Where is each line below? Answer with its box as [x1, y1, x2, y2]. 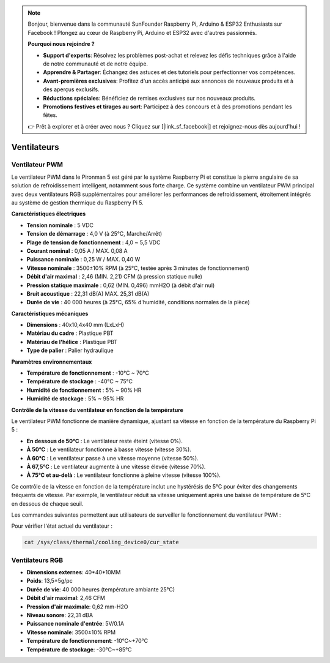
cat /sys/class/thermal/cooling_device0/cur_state [24, 539, 180, 546]
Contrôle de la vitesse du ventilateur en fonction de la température [11, 406, 183, 413]
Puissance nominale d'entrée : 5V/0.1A [26, 620, 125, 627]
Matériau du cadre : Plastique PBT [26, 329, 114, 337]
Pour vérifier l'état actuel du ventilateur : [11, 522, 113, 530]
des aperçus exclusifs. [43, 86, 100, 93]
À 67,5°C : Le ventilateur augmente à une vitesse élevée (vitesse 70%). [26, 463, 206, 470]
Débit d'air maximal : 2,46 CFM [26, 594, 105, 602]
